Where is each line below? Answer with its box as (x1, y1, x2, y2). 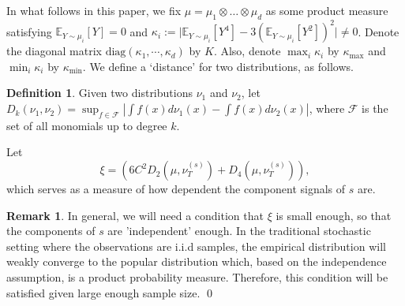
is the (362, 100, 388, 117)
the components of (6, 222, 96, 239)
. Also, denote (213, 43, 281, 59)
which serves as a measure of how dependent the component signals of (6, 181, 346, 197)
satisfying (6, 23, 52, 39)
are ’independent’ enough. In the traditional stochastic (107, 222, 371, 239)
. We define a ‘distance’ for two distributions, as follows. (82, 58, 354, 74)
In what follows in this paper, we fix (6, 2, 182, 18)
